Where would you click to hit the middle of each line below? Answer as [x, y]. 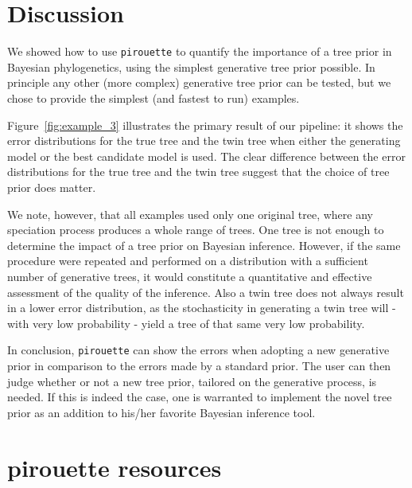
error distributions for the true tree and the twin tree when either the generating [204, 141]
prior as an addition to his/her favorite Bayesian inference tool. [161, 412]
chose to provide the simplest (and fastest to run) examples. [154, 98]
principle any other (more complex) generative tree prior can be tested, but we [199, 82]
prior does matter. [52, 187]
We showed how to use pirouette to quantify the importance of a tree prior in [200, 51]
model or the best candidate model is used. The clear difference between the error [206, 156]
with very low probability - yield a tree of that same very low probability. [186, 323]
